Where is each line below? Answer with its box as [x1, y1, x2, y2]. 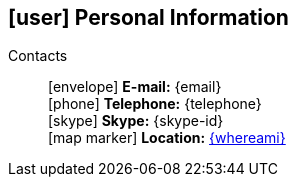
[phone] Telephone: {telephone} [48, 95, 262, 113]
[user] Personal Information [8, 5, 289, 30]
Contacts [8, 47, 68, 65]
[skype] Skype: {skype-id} [48, 112, 224, 130]
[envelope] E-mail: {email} [48, 78, 222, 96]
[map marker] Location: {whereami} [48, 129, 286, 147]
